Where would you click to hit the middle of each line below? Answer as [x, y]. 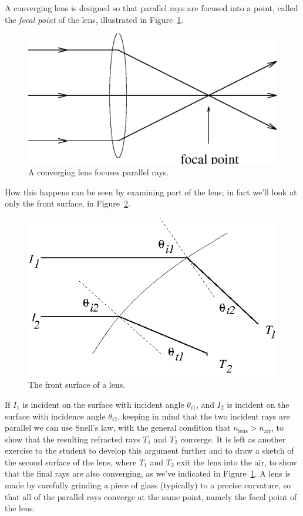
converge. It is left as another [233, 439]
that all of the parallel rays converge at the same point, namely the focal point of [151, 496]
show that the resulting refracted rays [73, 439]
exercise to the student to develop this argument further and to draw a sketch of [149, 450]
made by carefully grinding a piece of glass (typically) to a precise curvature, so [148, 485]
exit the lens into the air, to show [237, 462]
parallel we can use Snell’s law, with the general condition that [118, 427]
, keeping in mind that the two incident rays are [203, 416]
